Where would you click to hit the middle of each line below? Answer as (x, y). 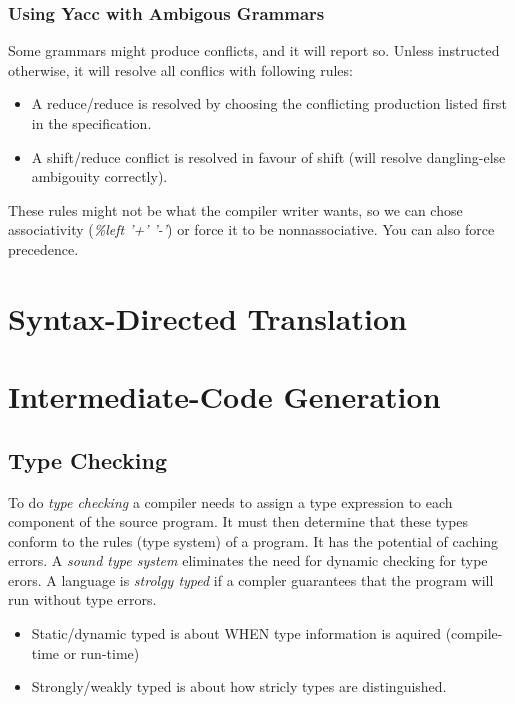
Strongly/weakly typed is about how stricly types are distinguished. (239, 686)
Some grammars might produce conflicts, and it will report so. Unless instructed (254, 50)
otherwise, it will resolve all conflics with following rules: (180, 69)
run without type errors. (82, 599)
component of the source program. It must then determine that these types (238, 521)
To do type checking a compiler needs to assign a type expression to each (230, 501)
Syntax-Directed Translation (207, 317)
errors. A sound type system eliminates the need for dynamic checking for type (248, 560)
